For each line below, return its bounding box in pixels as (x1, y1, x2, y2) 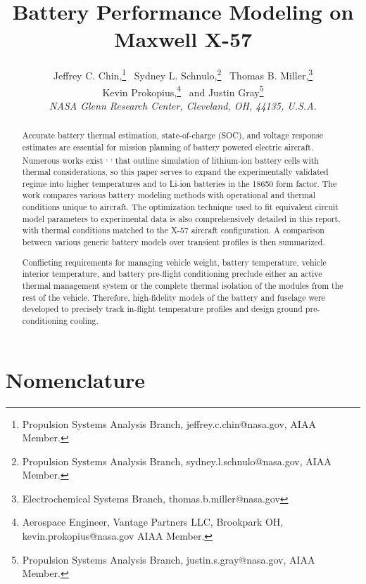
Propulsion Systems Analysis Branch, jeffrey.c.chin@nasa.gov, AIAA (22, 416, 316, 431)
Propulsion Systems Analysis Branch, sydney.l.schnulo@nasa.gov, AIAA (22, 453, 332, 468)
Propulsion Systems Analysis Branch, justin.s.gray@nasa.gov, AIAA (22, 552, 315, 566)
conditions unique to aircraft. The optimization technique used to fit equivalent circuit (22, 201, 339, 213)
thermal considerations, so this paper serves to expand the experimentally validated (22, 166, 329, 178)
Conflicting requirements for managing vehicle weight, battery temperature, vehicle (22, 256, 327, 268)
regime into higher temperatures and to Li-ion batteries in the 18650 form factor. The (22, 177, 337, 189)
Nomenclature (6, 365, 146, 394)
